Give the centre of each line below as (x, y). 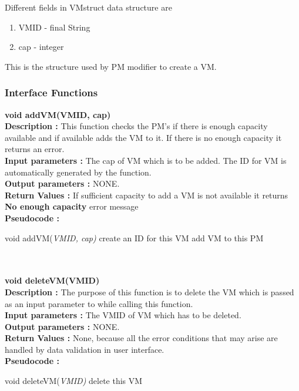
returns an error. (35, 149)
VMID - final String (54, 27)
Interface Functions (51, 92)
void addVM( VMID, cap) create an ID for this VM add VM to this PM (134, 237)
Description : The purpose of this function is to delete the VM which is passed (149, 291)
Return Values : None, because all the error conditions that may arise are (141, 338)
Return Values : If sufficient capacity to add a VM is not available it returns (147, 195)
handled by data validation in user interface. (85, 349)
